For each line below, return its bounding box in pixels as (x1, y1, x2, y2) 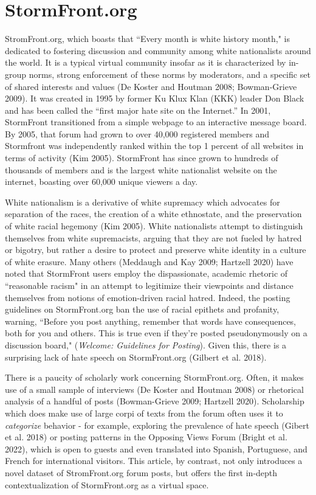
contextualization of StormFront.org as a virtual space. (5, 478, 209, 491)
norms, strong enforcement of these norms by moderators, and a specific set (29, 67, 311, 80)
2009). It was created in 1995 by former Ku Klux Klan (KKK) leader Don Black (5, 92, 304, 105)
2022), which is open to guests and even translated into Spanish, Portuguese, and (5, 442, 307, 455)
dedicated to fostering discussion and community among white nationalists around (5, 44, 311, 57)
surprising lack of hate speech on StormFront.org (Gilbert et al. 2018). (5, 350, 267, 363)
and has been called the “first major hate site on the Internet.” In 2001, (5, 103, 271, 116)
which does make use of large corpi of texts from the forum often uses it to (5, 406, 283, 419)
